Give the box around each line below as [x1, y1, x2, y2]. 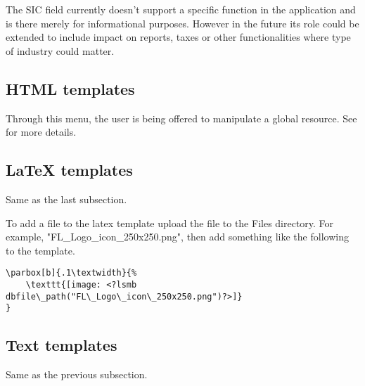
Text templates [6, 334, 117, 356]
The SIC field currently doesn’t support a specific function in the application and [6, 2, 356, 16]
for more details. [6, 124, 77, 139]
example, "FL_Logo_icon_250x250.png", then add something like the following [6, 229, 349, 244]
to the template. [6, 243, 75, 257]
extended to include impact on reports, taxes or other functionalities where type [6, 30, 351, 44]
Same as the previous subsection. [6, 367, 148, 382]
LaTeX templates [6, 159, 133, 181]
